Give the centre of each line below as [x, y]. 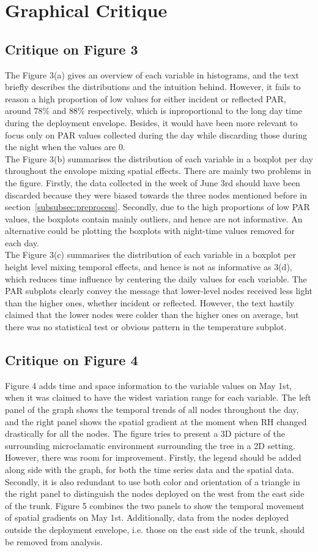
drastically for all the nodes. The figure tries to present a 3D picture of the [145, 433]
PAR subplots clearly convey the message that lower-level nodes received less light [159, 291]
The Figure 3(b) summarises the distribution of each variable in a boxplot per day [159, 158]
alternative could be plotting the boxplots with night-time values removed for [150, 231]
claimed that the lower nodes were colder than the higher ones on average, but [152, 315]
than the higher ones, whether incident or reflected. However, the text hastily [150, 302]
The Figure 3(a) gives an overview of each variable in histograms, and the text [152, 74]
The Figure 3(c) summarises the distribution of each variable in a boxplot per [150, 255]
